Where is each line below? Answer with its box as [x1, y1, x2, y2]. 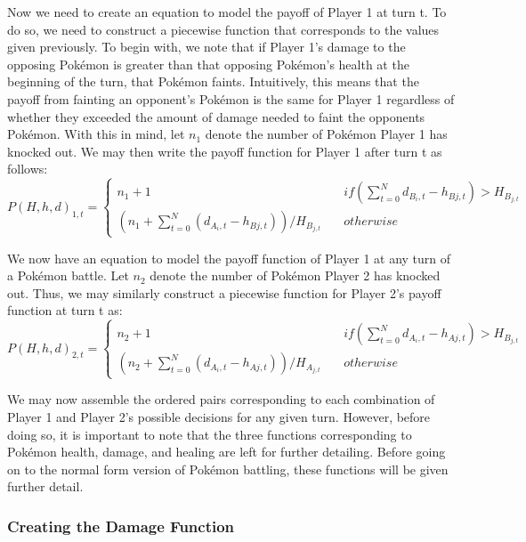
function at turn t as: [7, 301, 123, 320]
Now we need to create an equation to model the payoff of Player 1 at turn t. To [7, 3, 447, 20]
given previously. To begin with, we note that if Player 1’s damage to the [7, 37, 406, 56]
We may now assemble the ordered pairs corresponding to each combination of [7, 390, 435, 409]
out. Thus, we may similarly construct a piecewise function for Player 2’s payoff [7, 283, 441, 302]
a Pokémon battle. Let [7, 266, 129, 285]
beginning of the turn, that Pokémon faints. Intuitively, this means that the [7, 72, 419, 91]
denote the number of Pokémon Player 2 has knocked [150, 266, 441, 285]
